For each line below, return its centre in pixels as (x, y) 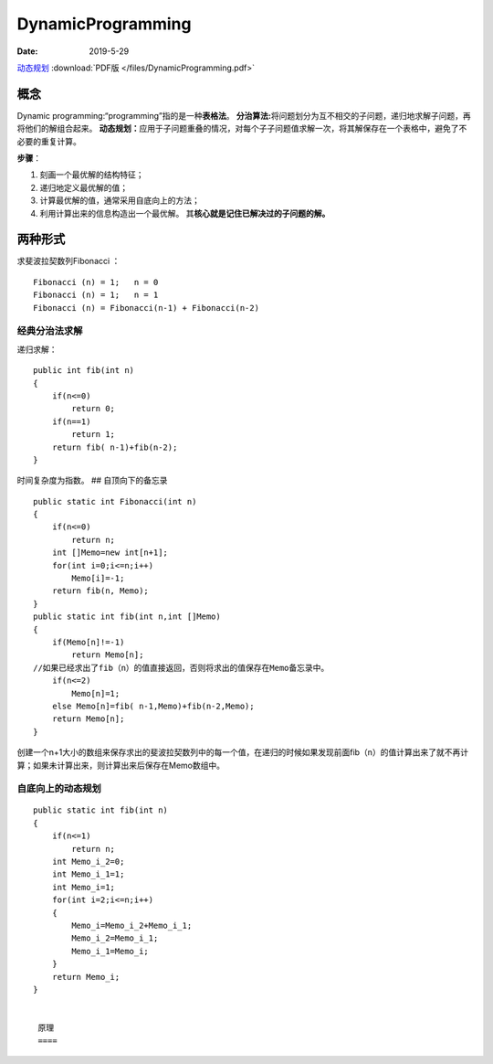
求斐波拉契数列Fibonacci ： (68, 261)
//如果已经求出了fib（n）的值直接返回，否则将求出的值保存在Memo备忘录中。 (181, 668)
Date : (27, 51)
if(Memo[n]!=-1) (88, 642)
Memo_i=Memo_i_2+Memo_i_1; (132, 925)
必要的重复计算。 (49, 141)
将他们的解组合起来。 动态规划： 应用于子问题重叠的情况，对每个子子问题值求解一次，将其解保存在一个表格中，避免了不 (242, 129)
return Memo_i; (86, 977)
